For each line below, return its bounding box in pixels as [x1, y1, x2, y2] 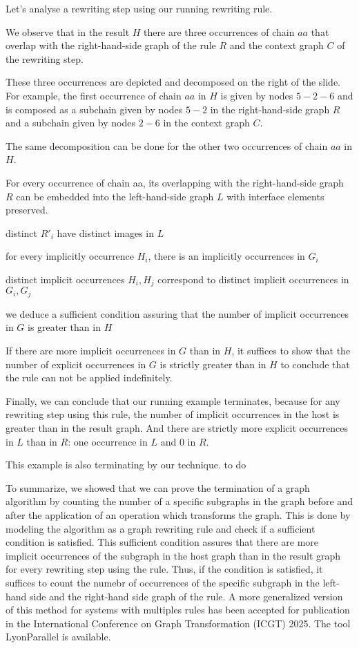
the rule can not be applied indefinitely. [6, 370, 173, 385]
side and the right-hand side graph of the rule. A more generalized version [30, 589, 343, 603]
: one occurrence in [68, 434, 148, 448]
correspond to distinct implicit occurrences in [157, 271, 349, 286]
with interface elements [226, 189, 324, 203]
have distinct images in [57, 225, 155, 240]
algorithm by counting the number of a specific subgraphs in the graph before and [6, 494, 353, 508]
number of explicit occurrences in [6, 356, 146, 371]
